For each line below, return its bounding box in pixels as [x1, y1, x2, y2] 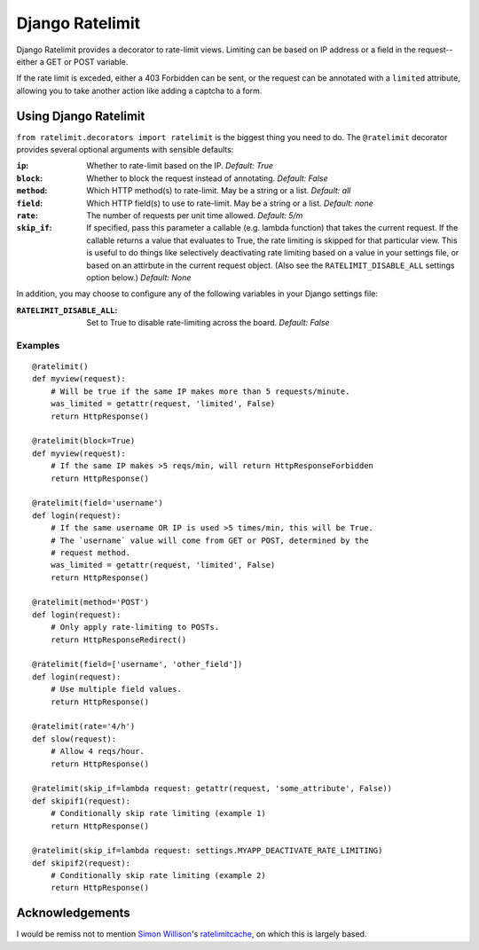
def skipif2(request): [32, 858, 131, 868]
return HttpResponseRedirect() [50, 634, 187, 645]
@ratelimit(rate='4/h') [32, 721, 136, 732]
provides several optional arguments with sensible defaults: [16, 145, 234, 155]
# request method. [50, 547, 131, 558]
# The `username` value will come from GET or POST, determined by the [50, 535, 369, 546]
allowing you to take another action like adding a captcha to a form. [16, 85, 263, 96]
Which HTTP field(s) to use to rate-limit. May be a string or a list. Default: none [86, 198, 374, 208]
